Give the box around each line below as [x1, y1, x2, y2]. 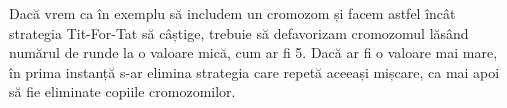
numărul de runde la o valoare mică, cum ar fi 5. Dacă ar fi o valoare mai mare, [9, 42, 498, 63]
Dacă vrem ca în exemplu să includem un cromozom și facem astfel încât [9, 3, 456, 23]
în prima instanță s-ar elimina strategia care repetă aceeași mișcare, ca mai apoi [9, 61, 500, 82]
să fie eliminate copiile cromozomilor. [9, 81, 236, 102]
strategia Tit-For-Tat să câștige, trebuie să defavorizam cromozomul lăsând [9, 22, 469, 43]
